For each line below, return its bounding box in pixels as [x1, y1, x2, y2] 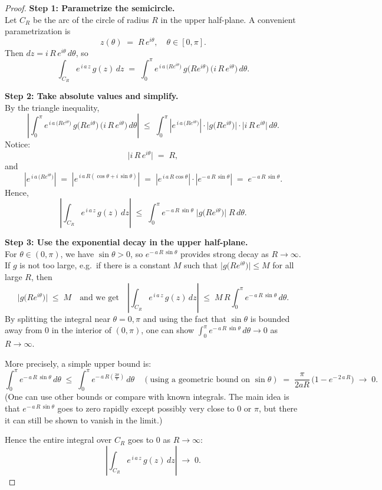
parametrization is [5, 25, 71, 37]
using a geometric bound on [150, 375, 251, 384]
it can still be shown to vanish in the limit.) [5, 413, 163, 426]
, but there [258, 402, 298, 415]
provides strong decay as [180, 247, 269, 259]
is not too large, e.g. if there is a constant [19, 259, 171, 271]
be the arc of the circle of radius [32, 13, 149, 25]
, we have [60, 247, 94, 259]
